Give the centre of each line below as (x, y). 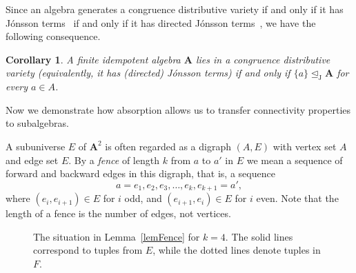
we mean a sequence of (295, 160)
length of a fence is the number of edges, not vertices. (118, 213)
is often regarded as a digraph (168, 146)
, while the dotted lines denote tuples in (237, 250)
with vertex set (305, 146)
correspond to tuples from (88, 250)
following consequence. (53, 36)
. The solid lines (259, 236)
